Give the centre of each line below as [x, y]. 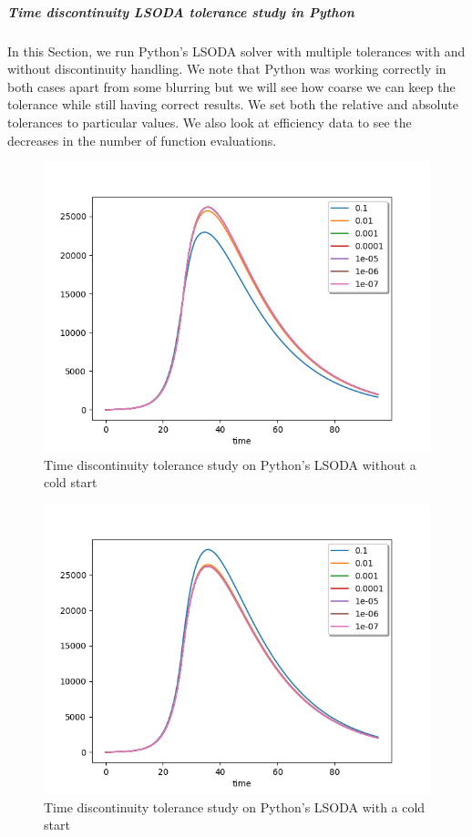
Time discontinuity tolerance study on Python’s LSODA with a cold [235, 806]
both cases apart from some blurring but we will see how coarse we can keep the [231, 86]
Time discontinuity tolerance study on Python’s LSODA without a [230, 464]
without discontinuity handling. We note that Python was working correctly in [227, 69]
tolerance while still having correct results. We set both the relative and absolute [233, 104]
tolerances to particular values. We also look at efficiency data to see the [210, 122]
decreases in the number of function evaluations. [142, 140]
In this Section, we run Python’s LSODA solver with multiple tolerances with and [236, 51]
